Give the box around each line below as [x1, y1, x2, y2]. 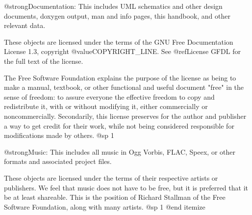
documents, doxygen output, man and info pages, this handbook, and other [4, 10, 230, 21]
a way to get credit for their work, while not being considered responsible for [4, 120, 234, 131]
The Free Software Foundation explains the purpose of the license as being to [4, 72, 236, 82]
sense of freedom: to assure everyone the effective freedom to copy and [4, 91, 215, 102]
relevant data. [4, 20, 46, 30]
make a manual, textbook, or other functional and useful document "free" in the [4, 82, 244, 92]
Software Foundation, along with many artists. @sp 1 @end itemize [4, 201, 205, 212]
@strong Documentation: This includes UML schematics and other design [4, 1, 223, 11]
